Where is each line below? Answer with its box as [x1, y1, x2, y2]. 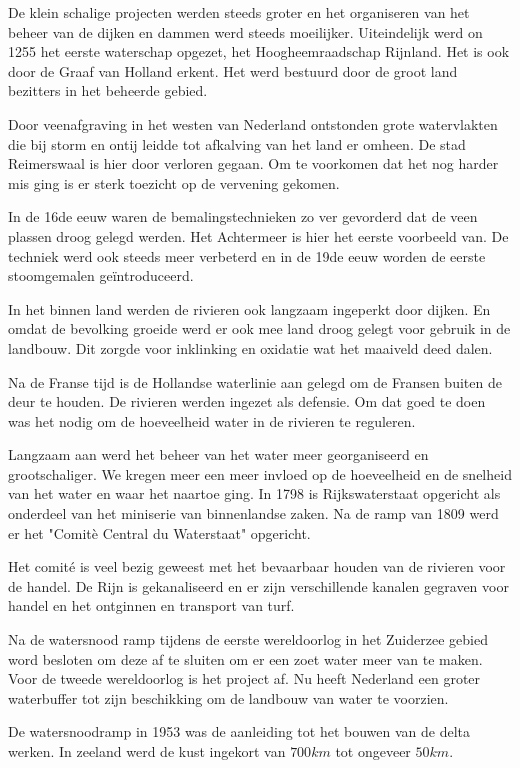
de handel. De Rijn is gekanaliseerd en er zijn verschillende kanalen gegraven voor [8, 575, 509, 596]
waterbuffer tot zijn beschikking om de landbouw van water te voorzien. [8, 687, 449, 708]
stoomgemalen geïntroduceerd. [8, 265, 194, 286]
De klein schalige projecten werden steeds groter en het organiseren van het [8, 2, 470, 22]
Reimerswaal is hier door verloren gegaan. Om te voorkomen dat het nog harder [8, 153, 499, 174]
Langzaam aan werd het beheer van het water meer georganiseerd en [8, 444, 429, 465]
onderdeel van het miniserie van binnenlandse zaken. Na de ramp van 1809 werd [8, 503, 499, 524]
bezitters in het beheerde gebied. [8, 80, 208, 101]
